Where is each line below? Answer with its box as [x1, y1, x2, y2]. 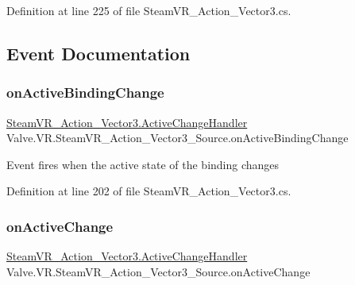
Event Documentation [6, 40, 191, 65]
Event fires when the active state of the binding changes [6, 156, 280, 172]
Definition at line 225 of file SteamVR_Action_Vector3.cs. [6, 2, 291, 18]
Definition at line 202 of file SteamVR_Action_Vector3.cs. [6, 183, 291, 199]
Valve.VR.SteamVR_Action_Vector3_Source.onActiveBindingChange [6, 129, 349, 146]
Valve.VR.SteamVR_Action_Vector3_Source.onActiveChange [6, 263, 311, 279]
